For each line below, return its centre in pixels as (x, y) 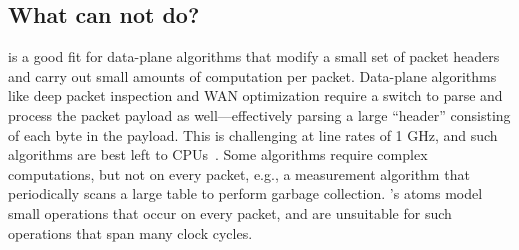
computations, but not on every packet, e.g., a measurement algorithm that (239, 173)
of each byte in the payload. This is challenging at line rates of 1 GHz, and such (253, 134)
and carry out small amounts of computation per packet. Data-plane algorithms (252, 75)
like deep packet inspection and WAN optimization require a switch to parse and (255, 95)
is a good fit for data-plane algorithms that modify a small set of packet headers (254, 56)
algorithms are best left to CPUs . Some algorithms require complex (218, 154)
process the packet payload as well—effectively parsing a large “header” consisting (259, 114)
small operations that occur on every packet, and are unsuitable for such (230, 212)
